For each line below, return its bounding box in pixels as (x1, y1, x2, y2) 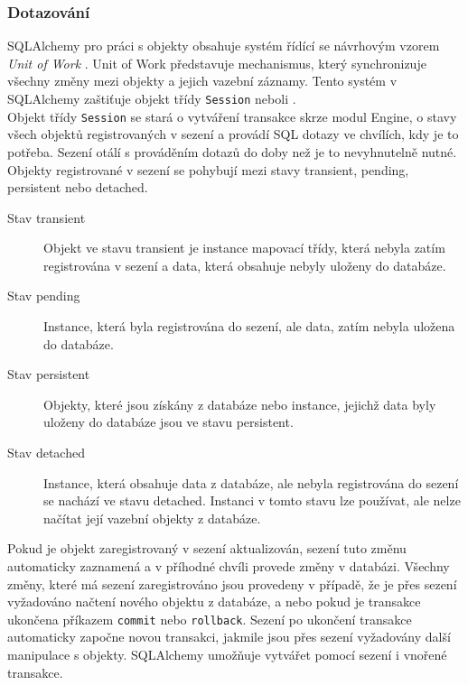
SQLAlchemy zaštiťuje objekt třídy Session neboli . (7, 89, 296, 107)
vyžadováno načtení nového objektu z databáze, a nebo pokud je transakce (7, 592, 421, 611)
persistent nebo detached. (7, 178, 148, 197)
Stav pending (7, 286, 80, 305)
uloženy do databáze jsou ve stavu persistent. (43, 412, 294, 431)
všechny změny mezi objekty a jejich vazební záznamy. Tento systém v (7, 71, 398, 90)
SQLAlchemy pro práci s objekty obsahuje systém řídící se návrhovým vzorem (7, 36, 440, 55)
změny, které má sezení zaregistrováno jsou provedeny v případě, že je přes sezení (7, 574, 457, 593)
